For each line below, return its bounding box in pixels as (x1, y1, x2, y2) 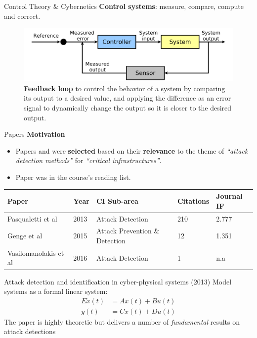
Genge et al (7, 230, 43, 241)
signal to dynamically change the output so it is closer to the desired (24, 103, 232, 113)
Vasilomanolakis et (7, 247, 64, 258)
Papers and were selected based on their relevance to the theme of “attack (15, 145, 248, 156)
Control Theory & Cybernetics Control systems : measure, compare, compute (4, 1, 244, 11)
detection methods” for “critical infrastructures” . (15, 155, 162, 166)
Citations (177, 195, 210, 206)
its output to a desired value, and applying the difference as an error (24, 93, 231, 103)
